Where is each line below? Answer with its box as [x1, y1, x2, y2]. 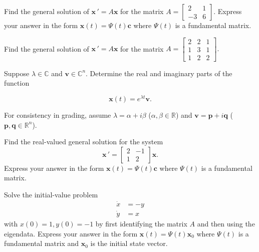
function [4, 78, 30, 88]
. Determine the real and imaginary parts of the [86, 68, 232, 78]
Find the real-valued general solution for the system [4, 136, 163, 147]
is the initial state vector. [90, 238, 168, 248]
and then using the [197, 218, 255, 229]
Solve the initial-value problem [4, 189, 98, 199]
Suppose [4, 68, 30, 78]
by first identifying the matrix [95, 218, 187, 229]
